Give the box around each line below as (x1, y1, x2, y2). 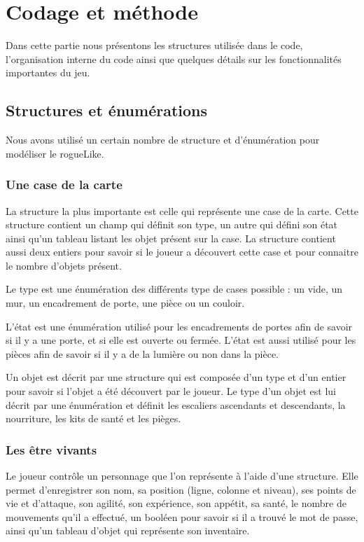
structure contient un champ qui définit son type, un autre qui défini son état (6, 217, 338, 232)
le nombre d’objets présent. (6, 258, 122, 272)
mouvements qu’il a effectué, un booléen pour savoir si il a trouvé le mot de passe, (6, 509, 358, 524)
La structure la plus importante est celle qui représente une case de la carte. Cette (6, 203, 358, 218)
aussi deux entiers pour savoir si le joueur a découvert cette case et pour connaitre (6, 244, 358, 259)
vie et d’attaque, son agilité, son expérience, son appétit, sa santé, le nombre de (6, 496, 346, 510)
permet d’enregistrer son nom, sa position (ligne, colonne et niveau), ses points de (6, 482, 356, 496)
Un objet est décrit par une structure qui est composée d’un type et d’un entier (6, 370, 346, 384)
